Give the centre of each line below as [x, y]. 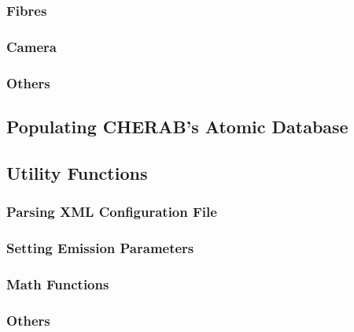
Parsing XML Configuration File [112, 212]
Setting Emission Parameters [100, 247]
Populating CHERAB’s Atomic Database [177, 126]
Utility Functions [77, 172]
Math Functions [58, 284]
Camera [31, 46]
